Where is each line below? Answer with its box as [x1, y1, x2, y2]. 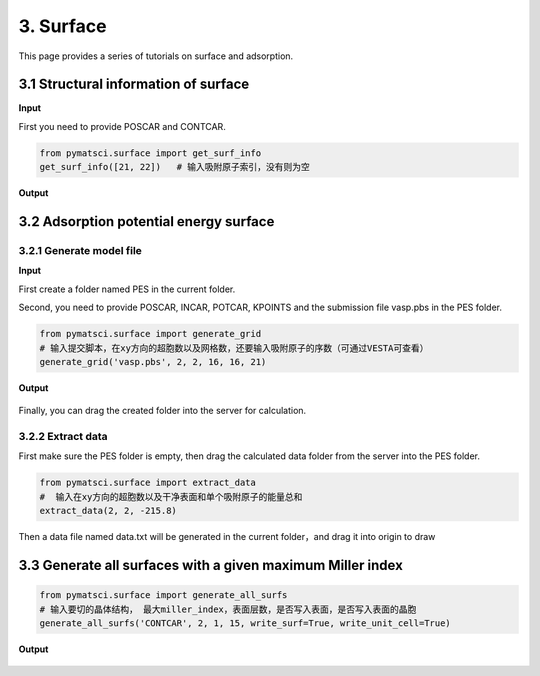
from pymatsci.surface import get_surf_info [39, 147, 262, 159]
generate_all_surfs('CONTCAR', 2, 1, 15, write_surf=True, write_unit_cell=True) [39, 617, 452, 629]
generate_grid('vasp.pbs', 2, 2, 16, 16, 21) [39, 356, 267, 367]
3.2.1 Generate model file [18, 243, 142, 257]
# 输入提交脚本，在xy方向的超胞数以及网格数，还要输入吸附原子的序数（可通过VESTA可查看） [39, 342, 429, 354]
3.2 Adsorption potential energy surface [18, 213, 275, 230]
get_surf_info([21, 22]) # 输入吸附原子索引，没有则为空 [39, 161, 310, 173]
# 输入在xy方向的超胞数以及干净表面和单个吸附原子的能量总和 [39, 491, 303, 502]
